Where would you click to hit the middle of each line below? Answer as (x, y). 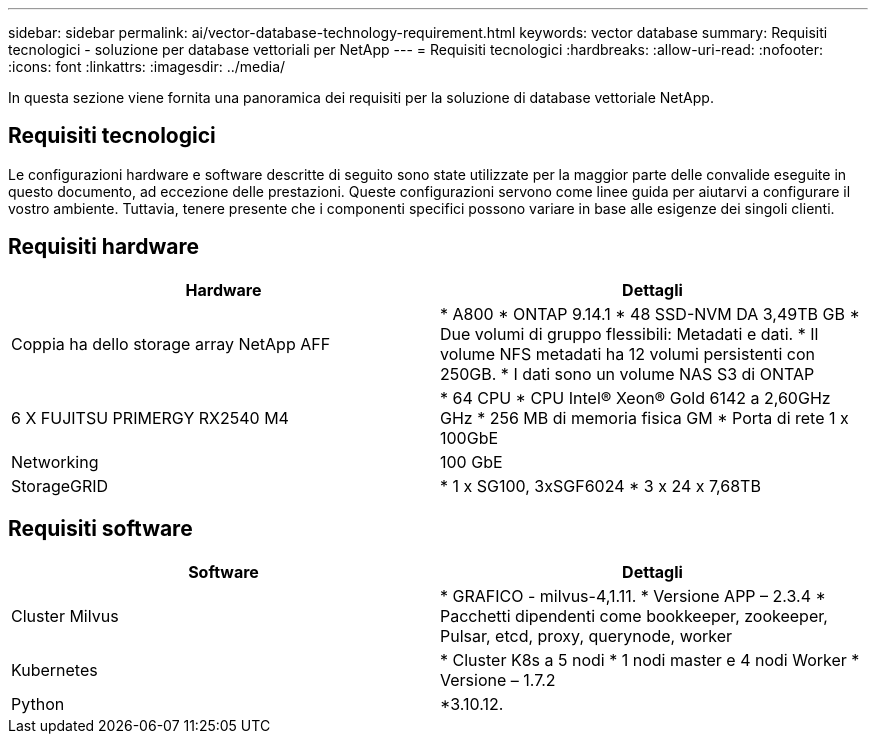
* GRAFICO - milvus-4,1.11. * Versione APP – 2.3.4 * (633, 595)
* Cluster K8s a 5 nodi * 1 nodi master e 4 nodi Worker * (650, 659)
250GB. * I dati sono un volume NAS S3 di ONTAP (627, 373)
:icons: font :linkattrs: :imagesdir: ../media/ (147, 66)
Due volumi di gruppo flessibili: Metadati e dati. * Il (629, 333)
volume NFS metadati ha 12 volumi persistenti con (628, 353)
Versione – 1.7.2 (498, 679)
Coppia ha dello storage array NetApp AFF (171, 343)
